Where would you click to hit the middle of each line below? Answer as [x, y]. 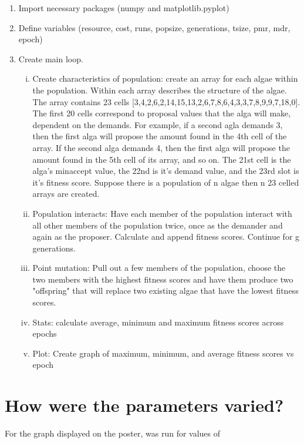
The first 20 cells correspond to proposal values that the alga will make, [162, 113]
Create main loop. [51, 58]
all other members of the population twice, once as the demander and [158, 225]
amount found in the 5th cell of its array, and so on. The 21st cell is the [162, 159]
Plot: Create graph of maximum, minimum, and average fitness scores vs [163, 353]
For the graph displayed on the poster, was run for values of [113, 433]
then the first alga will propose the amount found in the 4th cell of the [160, 136]
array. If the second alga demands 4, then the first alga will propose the [161, 147]
